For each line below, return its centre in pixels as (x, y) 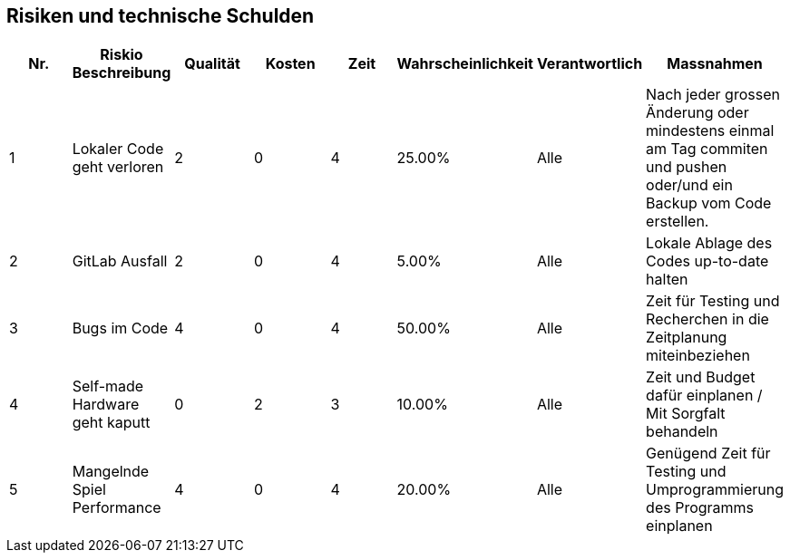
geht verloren (118, 167)
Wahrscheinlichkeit (465, 64)
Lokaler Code (118, 149)
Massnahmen (715, 64)
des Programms (700, 508)
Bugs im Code (120, 328)
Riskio (122, 55)
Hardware (106, 405)
